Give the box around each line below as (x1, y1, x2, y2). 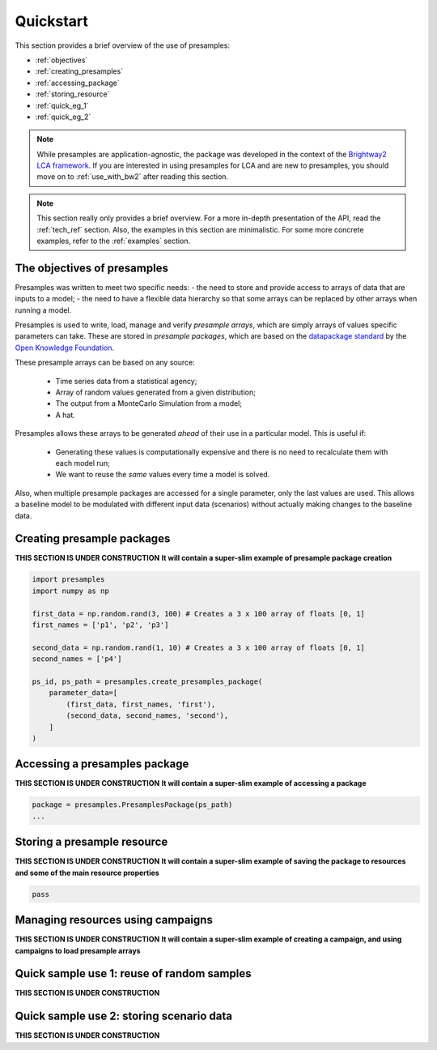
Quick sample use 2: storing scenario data (15, 1009, 232, 1023)
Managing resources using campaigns (15, 913, 214, 927)
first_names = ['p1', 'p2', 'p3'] (32, 621, 169, 630)
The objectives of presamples (15, 261, 169, 275)
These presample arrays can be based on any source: (15, 357, 195, 368)
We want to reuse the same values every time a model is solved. (55, 470, 270, 480)
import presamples (32, 575, 105, 584)
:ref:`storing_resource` (35, 89, 110, 99)
